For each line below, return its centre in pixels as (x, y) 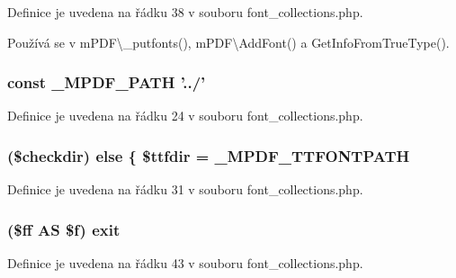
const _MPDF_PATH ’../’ (107, 82)
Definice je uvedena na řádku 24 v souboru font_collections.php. (185, 116)
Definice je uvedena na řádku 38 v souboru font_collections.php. (185, 12)
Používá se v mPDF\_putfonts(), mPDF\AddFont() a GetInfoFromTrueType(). (228, 42)
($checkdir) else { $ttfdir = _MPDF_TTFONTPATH (209, 155)
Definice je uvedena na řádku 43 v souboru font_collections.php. (185, 263)
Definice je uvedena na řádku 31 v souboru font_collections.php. (185, 189)
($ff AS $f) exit (64, 229)
